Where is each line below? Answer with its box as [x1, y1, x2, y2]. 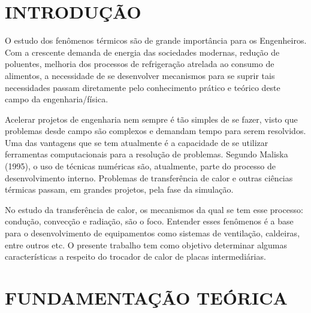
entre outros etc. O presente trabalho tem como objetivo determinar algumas [5, 238, 287, 251]
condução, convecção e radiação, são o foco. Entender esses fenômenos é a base [5, 215, 294, 227]
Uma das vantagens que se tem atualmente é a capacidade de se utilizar [5, 136, 268, 148]
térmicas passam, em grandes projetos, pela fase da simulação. [5, 183, 234, 196]
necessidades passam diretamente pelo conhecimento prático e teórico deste [5, 81, 280, 93]
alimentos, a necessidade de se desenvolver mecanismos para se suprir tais [5, 69, 275, 81]
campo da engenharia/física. [5, 93, 108, 105]
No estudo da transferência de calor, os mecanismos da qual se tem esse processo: [5, 203, 303, 215]
